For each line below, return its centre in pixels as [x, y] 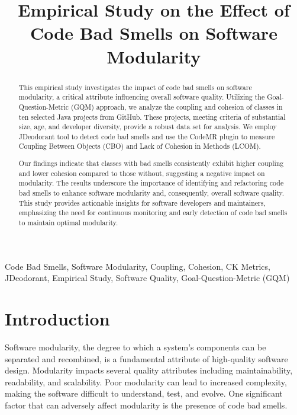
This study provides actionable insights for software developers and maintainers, [142, 202]
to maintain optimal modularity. [68, 222]
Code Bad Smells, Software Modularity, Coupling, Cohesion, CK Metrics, [138, 266]
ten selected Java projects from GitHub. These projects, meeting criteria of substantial [152, 116]
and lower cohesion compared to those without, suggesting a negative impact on [142, 173]
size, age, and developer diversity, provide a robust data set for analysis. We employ [148, 127]
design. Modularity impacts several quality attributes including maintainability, [149, 370]
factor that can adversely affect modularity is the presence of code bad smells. [146, 405]
